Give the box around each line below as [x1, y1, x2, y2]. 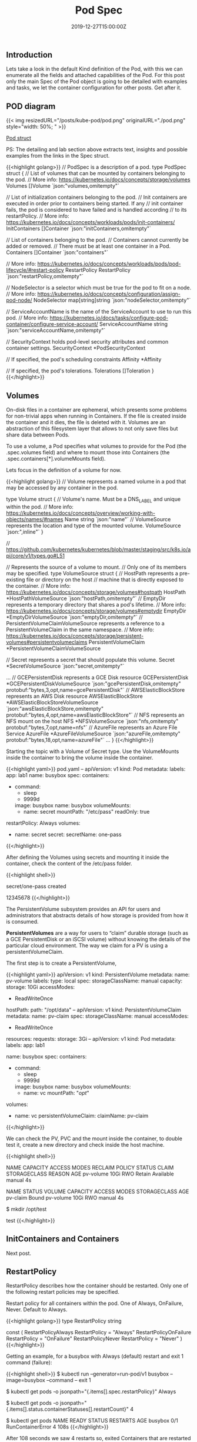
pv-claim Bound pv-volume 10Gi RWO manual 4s [6, 1194, 124, 1201]
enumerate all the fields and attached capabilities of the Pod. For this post [6, 72, 185, 79]
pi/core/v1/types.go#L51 [6, 552, 65, 559]
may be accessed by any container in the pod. [6, 484, 119, 491]
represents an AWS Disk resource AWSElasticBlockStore [6, 692, 143, 700]
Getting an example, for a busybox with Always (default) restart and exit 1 [6, 1353, 184, 1360]
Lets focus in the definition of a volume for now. [6, 466, 122, 474]
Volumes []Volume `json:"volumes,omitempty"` [6, 182, 119, 189]
